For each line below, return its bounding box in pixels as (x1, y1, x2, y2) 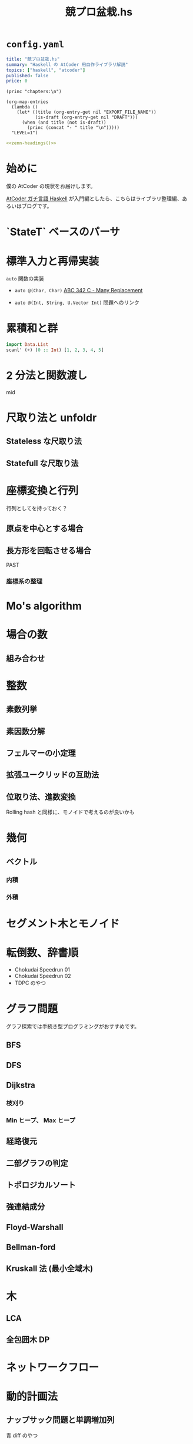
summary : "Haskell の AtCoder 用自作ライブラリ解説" (6, 61, 128, 68)
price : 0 (6, 78, 28, 84)
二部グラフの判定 (6, 1158, 68, 1168)
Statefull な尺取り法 (6, 458, 79, 468)
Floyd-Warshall (6, 1222, 64, 1232)
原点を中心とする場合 (6, 524, 84, 534)
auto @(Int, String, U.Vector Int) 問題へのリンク (14, 299, 139, 306)
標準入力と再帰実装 (6, 255, 99, 268)
